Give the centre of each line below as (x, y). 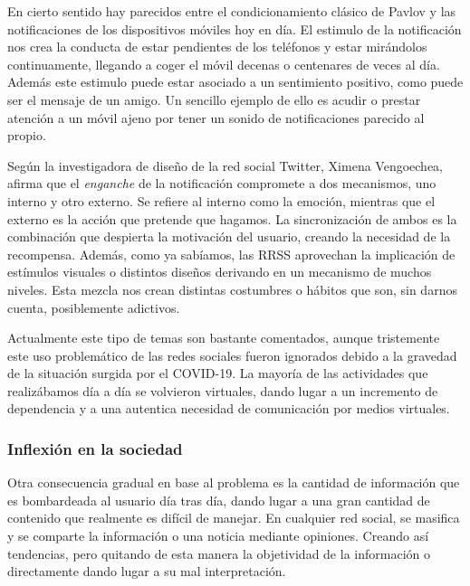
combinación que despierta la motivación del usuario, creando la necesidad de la (229, 236)
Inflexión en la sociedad (95, 448)
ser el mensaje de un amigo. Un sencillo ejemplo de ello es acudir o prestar (214, 99)
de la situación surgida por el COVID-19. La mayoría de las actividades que (218, 373)
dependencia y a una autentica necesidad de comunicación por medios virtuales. (229, 408)
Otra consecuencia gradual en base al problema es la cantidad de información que (234, 482)
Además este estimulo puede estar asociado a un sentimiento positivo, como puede (235, 82)
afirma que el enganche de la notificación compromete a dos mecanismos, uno (222, 183)
